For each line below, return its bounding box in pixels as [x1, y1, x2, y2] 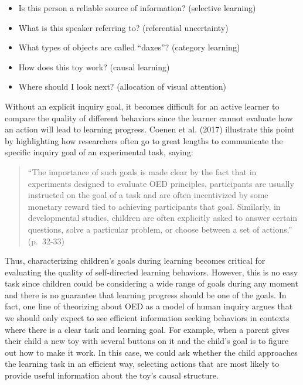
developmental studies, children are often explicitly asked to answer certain [28, 212, 298, 224]
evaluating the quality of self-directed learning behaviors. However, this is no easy [5, 265, 298, 278]
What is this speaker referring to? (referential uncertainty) [18, 21, 229, 33]
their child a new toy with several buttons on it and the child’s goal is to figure [5, 335, 289, 347]
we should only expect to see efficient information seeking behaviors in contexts [5, 312, 290, 324]
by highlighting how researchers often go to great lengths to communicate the [5, 134, 283, 146]
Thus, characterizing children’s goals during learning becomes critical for [5, 254, 265, 267]
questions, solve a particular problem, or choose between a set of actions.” [28, 223, 292, 235]
